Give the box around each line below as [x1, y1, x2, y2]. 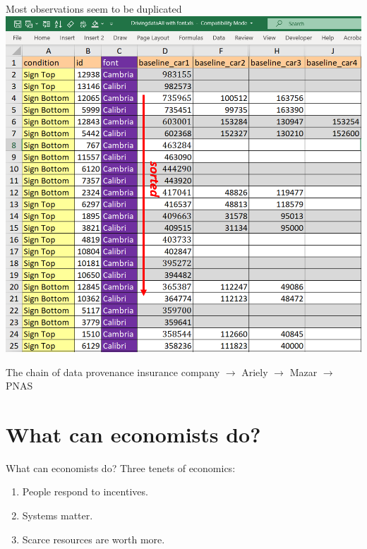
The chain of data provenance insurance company [6, 364, 220, 379]
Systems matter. [22, 508, 93, 523]
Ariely [241, 364, 268, 379]
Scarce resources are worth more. [22, 531, 165, 546]
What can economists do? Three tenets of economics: [6, 460, 236, 475]
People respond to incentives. [22, 484, 148, 499]
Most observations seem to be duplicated [6, 1, 182, 16]
